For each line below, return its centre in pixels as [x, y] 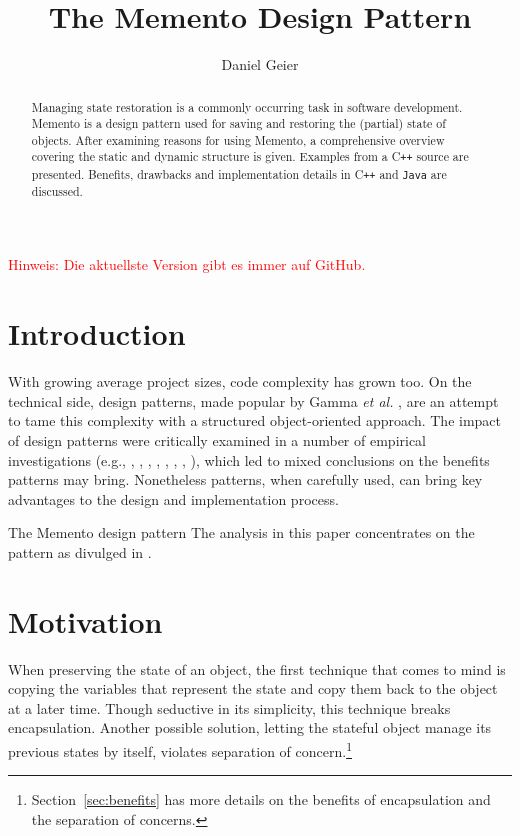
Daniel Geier [260, 64]
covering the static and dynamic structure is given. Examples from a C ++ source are [250, 156]
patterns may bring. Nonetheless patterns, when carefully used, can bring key [245, 479]
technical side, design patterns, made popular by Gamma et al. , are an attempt [253, 400]
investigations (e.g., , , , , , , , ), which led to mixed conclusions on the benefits [249, 459]
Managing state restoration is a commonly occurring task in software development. [247, 106]
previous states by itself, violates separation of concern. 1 [180, 749]
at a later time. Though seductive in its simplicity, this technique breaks [229, 707]
